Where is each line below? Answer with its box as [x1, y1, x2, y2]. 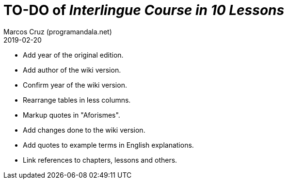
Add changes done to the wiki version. [23, 125, 145, 134]
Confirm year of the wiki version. [23, 80, 127, 89]
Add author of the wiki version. [23, 65, 121, 74]
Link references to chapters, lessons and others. [23, 155, 177, 164]
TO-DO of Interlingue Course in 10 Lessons [3, 2, 285, 18]
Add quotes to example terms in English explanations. [23, 140, 194, 149]
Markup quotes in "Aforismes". [23, 110, 120, 119]
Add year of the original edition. [23, 50, 124, 59]
